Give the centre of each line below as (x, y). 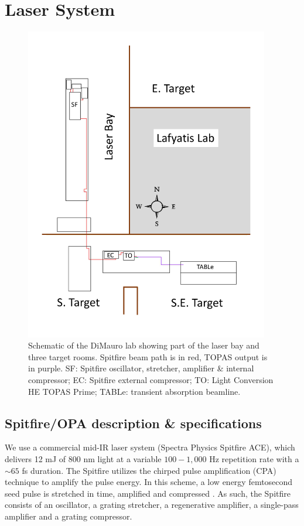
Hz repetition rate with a (254, 458)
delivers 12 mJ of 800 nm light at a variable (83, 458)
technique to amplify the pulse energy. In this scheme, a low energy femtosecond (149, 482)
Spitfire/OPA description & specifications (133, 423)
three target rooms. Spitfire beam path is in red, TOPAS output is (148, 356)
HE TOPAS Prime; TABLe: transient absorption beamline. (134, 391)
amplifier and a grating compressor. (69, 516)
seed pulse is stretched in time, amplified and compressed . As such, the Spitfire (148, 493)
